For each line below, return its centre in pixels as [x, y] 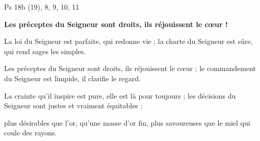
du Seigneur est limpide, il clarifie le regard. [72, 78]
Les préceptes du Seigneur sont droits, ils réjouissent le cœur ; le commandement [130, 68]
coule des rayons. [31, 133]
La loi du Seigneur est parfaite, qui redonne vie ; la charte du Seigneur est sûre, [128, 41]
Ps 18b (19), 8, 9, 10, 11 [42, 7]
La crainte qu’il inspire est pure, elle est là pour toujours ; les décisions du [120, 95]
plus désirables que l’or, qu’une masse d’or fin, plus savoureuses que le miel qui [127, 122]
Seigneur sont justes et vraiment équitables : [73, 105]
